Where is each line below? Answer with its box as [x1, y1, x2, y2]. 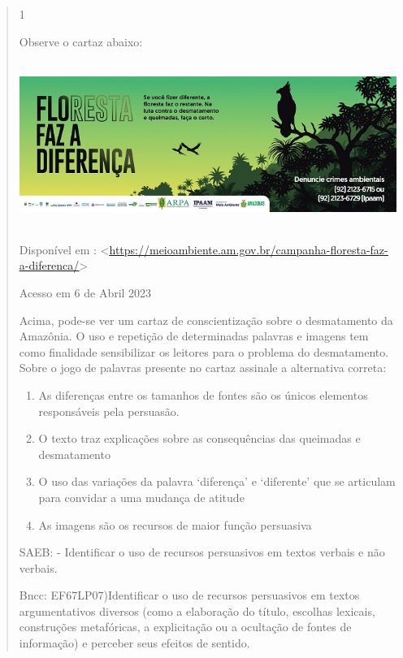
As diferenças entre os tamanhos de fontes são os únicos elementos [38, 386, 368, 403]
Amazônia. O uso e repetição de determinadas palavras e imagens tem [19, 327, 369, 344]
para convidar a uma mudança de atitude [38, 488, 245, 505]
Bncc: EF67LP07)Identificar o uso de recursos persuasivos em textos [19, 587, 360, 604]
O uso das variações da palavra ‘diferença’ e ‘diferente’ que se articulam [38, 473, 396, 490]
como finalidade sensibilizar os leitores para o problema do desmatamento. [19, 343, 389, 360]
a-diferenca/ [19, 257, 80, 274]
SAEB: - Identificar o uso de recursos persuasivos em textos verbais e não [19, 543, 385, 561]
